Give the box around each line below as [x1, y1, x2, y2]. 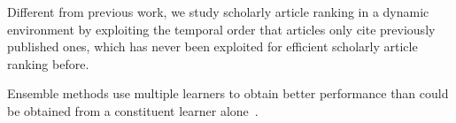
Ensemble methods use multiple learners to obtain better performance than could [7, 84, 449, 103]
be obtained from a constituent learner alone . [7, 101, 259, 119]
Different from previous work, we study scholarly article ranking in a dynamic [7, 3, 429, 20]
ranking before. [7, 54, 89, 73]
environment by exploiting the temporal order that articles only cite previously [7, 19, 436, 38]
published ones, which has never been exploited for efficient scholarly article [7, 37, 418, 56]
